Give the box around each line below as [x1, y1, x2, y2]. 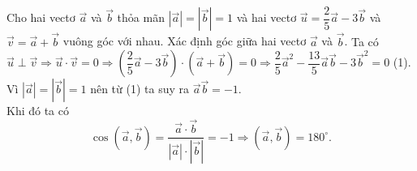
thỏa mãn [117, 9, 165, 26]
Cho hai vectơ [6, 9, 75, 26]
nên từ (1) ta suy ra [90, 80, 190, 97]
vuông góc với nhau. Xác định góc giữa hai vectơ [62, 32, 307, 49]
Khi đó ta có [6, 102, 69, 119]
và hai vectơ [236, 9, 297, 26]
